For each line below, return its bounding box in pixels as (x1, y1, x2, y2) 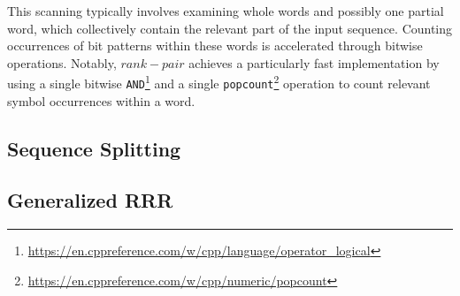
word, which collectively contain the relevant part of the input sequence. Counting (7, 19, 453, 37)
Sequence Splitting (7, 134, 181, 162)
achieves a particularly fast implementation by (188, 53, 440, 72)
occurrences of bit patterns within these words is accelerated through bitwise (7, 36, 423, 55)
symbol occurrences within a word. (7, 91, 195, 110)
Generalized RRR (7, 186, 173, 214)
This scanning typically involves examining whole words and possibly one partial (7, 2, 444, 19)
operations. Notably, (7, 53, 117, 72)
